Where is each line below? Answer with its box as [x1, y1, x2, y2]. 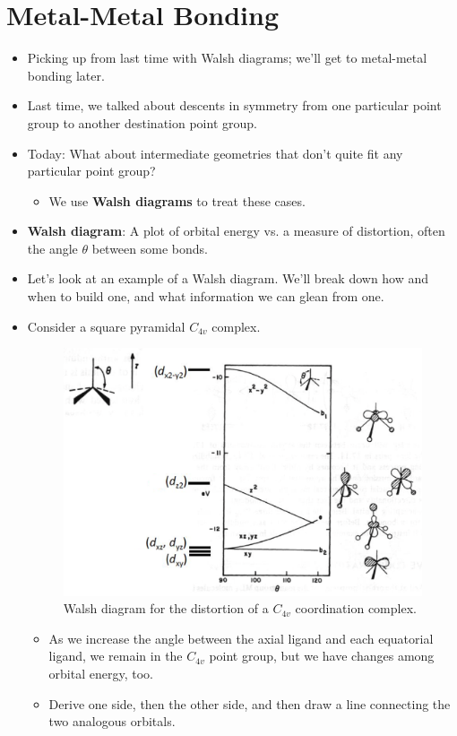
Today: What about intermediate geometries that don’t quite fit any [27, 143, 403, 162]
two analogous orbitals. [48, 712, 176, 731]
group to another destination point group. [27, 113, 257, 132]
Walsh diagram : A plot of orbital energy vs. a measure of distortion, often [27, 221, 445, 240]
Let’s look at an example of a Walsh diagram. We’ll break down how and [27, 269, 429, 288]
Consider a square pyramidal [27, 316, 185, 335]
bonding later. [27, 65, 105, 84]
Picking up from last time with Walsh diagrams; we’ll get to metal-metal [27, 48, 427, 67]
